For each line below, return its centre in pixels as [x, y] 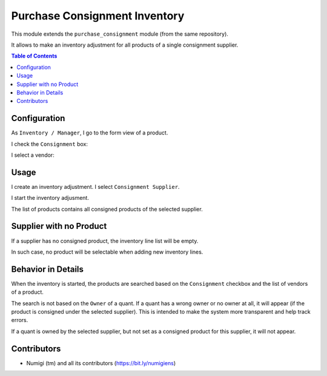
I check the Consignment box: [49, 144]
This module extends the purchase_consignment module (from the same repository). [120, 34]
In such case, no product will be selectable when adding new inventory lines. [107, 252]
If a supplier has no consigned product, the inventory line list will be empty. [105, 241]
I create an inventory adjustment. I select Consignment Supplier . [95, 186]
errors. [20, 320]
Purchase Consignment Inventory [98, 16]
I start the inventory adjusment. [50, 198]
